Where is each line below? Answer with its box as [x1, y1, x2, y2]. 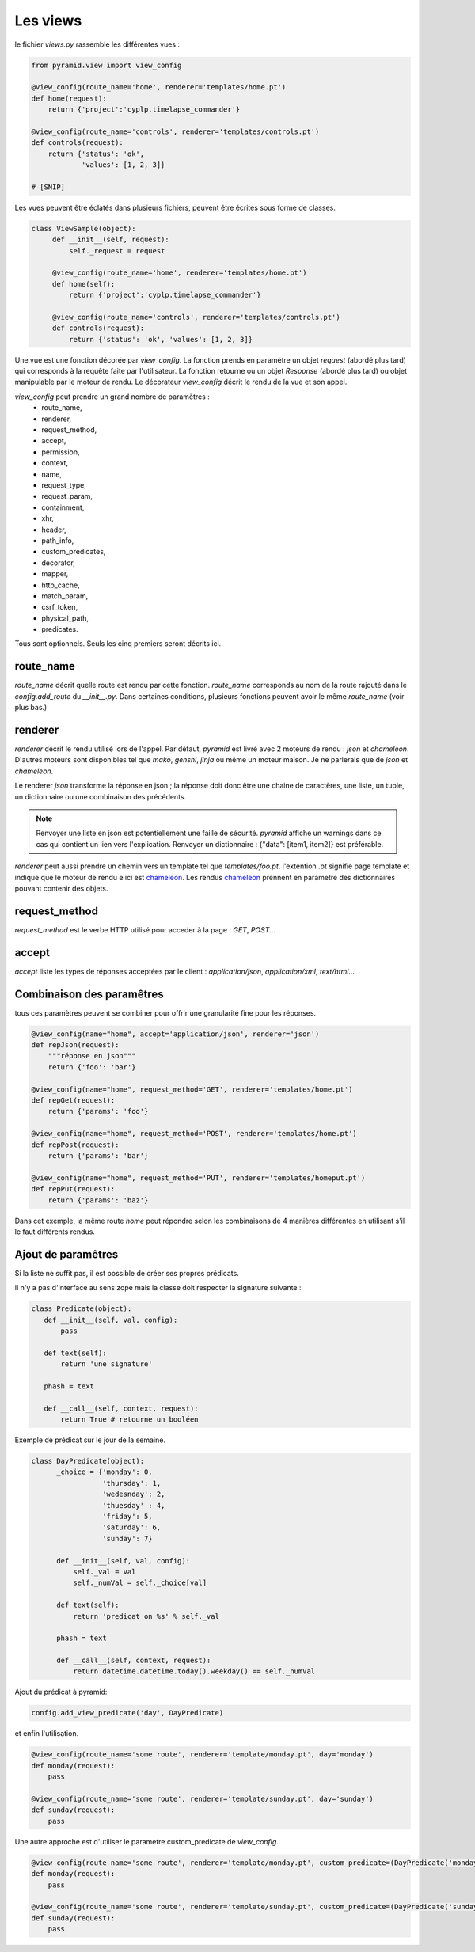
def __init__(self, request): [51, 235, 169, 245]
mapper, [41, 569, 69, 579]
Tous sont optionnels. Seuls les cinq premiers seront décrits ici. [14, 639, 222, 648]
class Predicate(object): [31, 1304, 132, 1313]
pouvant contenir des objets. [14, 883, 108, 893]
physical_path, [41, 613, 89, 623]
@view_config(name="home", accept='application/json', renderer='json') [31, 1029, 320, 1039]
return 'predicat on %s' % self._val [72, 1612, 219, 1620]
